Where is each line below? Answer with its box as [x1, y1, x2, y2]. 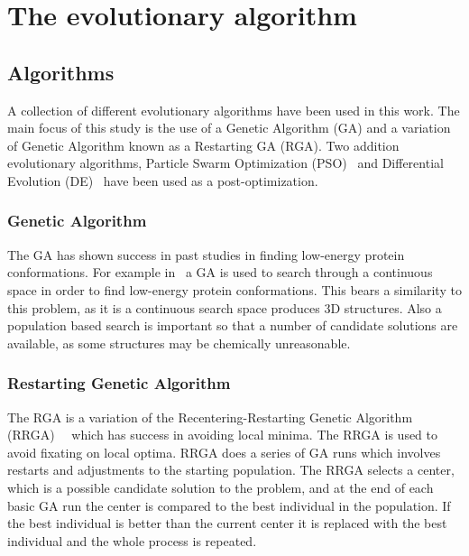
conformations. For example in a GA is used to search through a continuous [7, 263, 433, 282]
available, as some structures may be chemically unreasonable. [7, 333, 351, 352]
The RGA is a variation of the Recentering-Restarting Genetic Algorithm [7, 407, 413, 426]
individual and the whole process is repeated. [7, 531, 257, 550]
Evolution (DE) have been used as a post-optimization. [7, 171, 318, 190]
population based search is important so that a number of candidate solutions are [7, 316, 458, 335]
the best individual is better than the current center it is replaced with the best [7, 514, 447, 533]
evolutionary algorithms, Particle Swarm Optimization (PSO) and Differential [7, 153, 444, 172]
